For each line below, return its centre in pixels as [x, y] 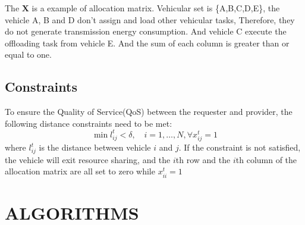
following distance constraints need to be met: [89, 123]
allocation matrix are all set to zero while [80, 171]
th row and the [203, 159]
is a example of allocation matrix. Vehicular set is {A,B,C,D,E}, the [156, 8]
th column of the [266, 159]
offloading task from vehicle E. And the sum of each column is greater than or [147, 43]
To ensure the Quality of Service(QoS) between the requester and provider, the [149, 112]
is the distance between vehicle [95, 147]
